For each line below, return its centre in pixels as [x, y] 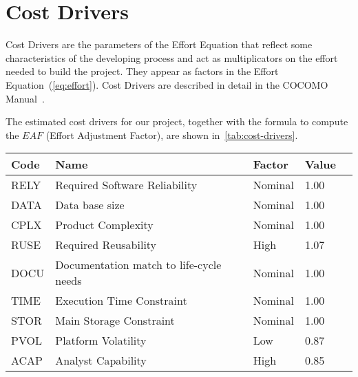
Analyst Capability [101, 360]
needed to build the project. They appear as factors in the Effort [142, 71]
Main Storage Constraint [115, 321]
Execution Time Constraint [121, 301]
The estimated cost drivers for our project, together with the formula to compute [177, 121]
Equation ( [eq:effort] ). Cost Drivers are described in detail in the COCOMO [167, 84]
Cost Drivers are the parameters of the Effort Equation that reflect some [159, 44]
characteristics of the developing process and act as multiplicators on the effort [172, 57]
